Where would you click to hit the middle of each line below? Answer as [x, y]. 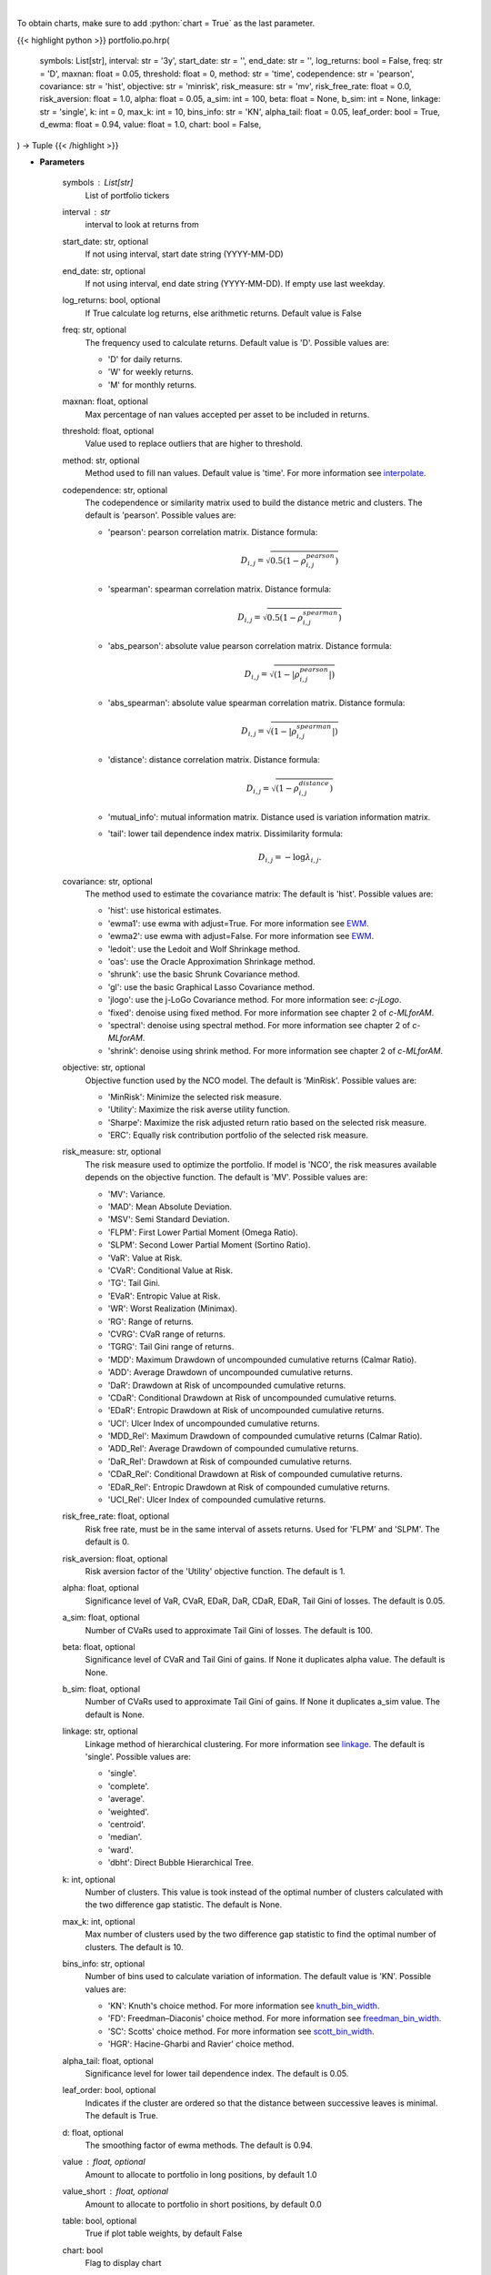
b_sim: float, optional [101, 1689]
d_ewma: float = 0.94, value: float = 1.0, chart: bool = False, [150, 125]
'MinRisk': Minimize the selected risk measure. [195, 1097]
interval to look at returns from [142, 225]
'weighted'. [129, 1812]
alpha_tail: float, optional [108, 2060]
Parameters [62, 162]
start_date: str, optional [105, 241]
